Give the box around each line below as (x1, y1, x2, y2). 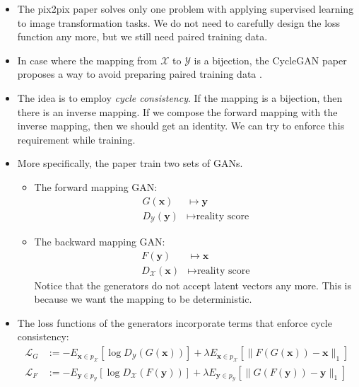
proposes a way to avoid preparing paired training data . (17, 67, 262, 81)
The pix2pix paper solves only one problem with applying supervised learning (17, 1, 354, 16)
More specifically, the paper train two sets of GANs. (17, 156, 243, 171)
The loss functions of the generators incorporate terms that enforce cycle (17, 315, 332, 330)
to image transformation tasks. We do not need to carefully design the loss (17, 15, 341, 30)
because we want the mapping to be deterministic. (34, 291, 252, 306)
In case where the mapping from (17, 52, 158, 67)
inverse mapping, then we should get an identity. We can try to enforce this (17, 118, 345, 133)
